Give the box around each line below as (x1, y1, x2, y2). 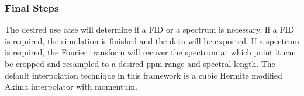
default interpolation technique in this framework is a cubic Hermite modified (5, 69, 282, 81)
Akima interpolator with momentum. (5, 80, 137, 93)
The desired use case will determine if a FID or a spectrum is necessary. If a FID (5, 23, 295, 35)
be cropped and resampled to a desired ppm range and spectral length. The (5, 58, 275, 69)
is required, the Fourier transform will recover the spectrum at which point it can (5, 46, 296, 58)
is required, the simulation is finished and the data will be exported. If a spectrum (5, 34, 299, 47)
